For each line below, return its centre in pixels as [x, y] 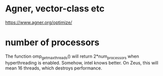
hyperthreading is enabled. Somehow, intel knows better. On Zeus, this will [82, 63]
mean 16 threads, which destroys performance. [54, 68]
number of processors [52, 42]
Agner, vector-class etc [55, 9]
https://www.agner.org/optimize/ [39, 22]
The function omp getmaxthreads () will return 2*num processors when [72, 57]
